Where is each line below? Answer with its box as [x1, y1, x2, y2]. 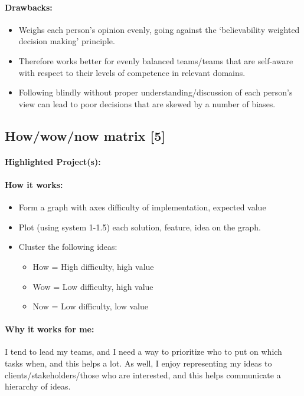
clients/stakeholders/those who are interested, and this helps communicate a [5, 368, 281, 381]
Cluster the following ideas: [18, 240, 117, 253]
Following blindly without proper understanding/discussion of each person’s [18, 86, 293, 98]
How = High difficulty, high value [32, 260, 154, 272]
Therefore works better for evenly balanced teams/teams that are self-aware [18, 54, 293, 67]
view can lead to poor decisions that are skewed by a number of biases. [18, 97, 276, 110]
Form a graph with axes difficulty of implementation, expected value [18, 201, 266, 213]
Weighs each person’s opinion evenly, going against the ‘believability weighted [18, 23, 300, 35]
